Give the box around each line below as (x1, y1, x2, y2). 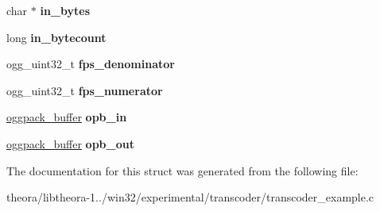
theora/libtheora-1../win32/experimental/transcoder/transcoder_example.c (6, 189, 374, 205)
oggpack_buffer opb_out (6, 135, 134, 152)
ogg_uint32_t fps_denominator (6, 56, 175, 72)
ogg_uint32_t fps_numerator (6, 82, 163, 98)
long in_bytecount (6, 29, 107, 45)
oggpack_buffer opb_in (6, 109, 127, 125)
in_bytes (40, 2, 91, 18)
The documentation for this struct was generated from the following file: (6, 162, 359, 178)
